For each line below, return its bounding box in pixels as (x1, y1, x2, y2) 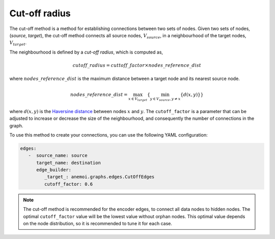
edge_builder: (36, 167, 71, 173)
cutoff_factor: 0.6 (44, 181, 93, 187)
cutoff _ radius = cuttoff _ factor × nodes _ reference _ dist (72, 62, 201, 68)
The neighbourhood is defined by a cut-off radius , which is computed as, (9, 49, 163, 55)
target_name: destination (36, 160, 101, 166)
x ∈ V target (128, 96, 148, 102)
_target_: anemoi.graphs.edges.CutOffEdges (44, 174, 155, 180)
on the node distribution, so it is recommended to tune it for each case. (23, 221, 173, 226)
